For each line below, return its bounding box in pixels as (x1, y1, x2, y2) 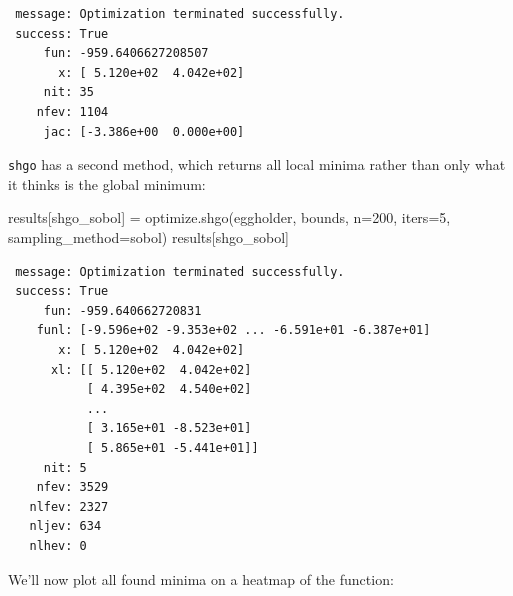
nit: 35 (43, 85, 94, 100)
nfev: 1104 (36, 104, 109, 119)
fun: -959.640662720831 (43, 303, 202, 318)
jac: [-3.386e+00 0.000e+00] (43, 124, 245, 139)
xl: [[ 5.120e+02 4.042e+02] (50, 362, 252, 377)
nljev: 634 (29, 519, 102, 534)
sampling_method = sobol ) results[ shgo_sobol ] (8, 227, 289, 247)
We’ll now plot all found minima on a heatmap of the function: (8, 568, 394, 589)
